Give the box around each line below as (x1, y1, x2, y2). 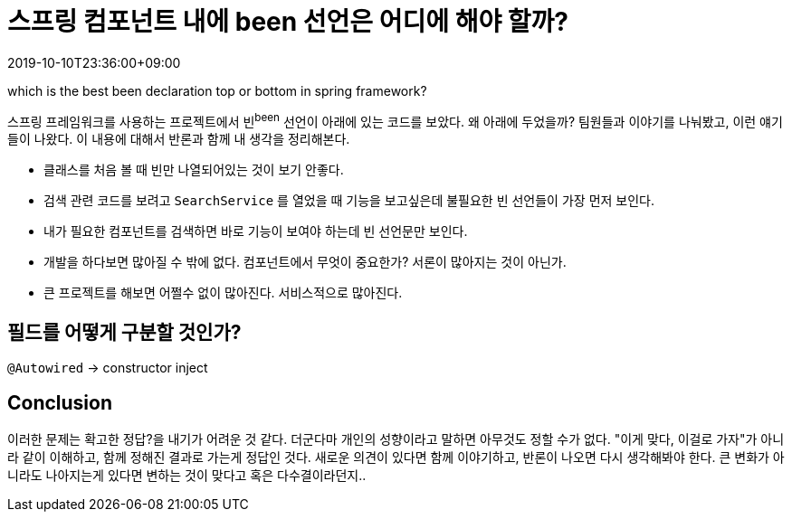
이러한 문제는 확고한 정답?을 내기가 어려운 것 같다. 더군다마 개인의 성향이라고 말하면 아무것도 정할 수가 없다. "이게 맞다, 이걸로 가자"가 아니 (7, 431, 785, 448)
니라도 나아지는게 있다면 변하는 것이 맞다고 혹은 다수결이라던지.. (7, 467, 367, 484)
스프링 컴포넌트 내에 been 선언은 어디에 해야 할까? (7, 6, 568, 37)
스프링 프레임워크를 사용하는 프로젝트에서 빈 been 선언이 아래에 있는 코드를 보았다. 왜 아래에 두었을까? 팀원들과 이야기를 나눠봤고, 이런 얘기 (7, 110, 783, 129)
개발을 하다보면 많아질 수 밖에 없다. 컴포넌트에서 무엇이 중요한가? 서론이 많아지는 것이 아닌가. (43, 254, 567, 270)
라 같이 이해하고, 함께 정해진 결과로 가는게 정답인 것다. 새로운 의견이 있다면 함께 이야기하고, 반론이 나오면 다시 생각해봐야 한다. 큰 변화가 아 (7, 449, 785, 466)
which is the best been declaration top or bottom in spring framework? (7, 82, 427, 99)
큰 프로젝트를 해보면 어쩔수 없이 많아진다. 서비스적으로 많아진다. (43, 285, 403, 301)
